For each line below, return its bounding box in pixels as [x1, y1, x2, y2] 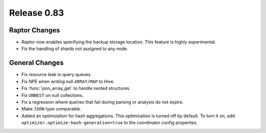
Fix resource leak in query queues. [21, 72, 92, 78]
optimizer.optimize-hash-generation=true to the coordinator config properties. [21, 120, 198, 126]
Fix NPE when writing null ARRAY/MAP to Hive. [21, 79, 115, 84]
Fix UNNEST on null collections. [21, 92, 84, 98]
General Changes [9, 59, 64, 67]
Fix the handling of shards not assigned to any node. [21, 46, 128, 52]
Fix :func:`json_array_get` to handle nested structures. [21, 85, 131, 91]
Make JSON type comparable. [21, 106, 81, 112]
